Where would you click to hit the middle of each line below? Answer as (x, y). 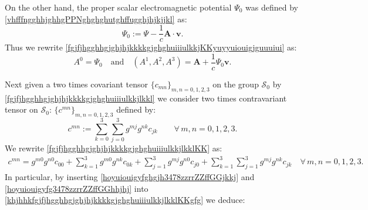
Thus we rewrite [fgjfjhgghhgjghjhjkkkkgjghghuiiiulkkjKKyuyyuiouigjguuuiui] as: (151, 47)
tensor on (21, 109)
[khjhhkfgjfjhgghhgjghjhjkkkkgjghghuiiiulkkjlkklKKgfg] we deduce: (125, 200)
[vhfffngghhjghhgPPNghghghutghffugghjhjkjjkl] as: (96, 18)
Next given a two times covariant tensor (77, 84)
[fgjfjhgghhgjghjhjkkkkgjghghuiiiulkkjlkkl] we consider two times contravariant (146, 98)
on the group (236, 84)
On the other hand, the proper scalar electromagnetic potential (118, 7)
